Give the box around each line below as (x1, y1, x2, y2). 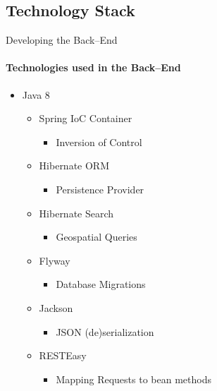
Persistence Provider (56, 181, 144, 196)
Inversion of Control (56, 134, 142, 149)
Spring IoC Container (39, 111, 132, 126)
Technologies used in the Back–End (6, 60, 181, 75)
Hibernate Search (39, 205, 114, 220)
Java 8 (22, 87, 50, 102)
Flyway (39, 253, 70, 267)
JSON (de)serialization (56, 324, 154, 339)
